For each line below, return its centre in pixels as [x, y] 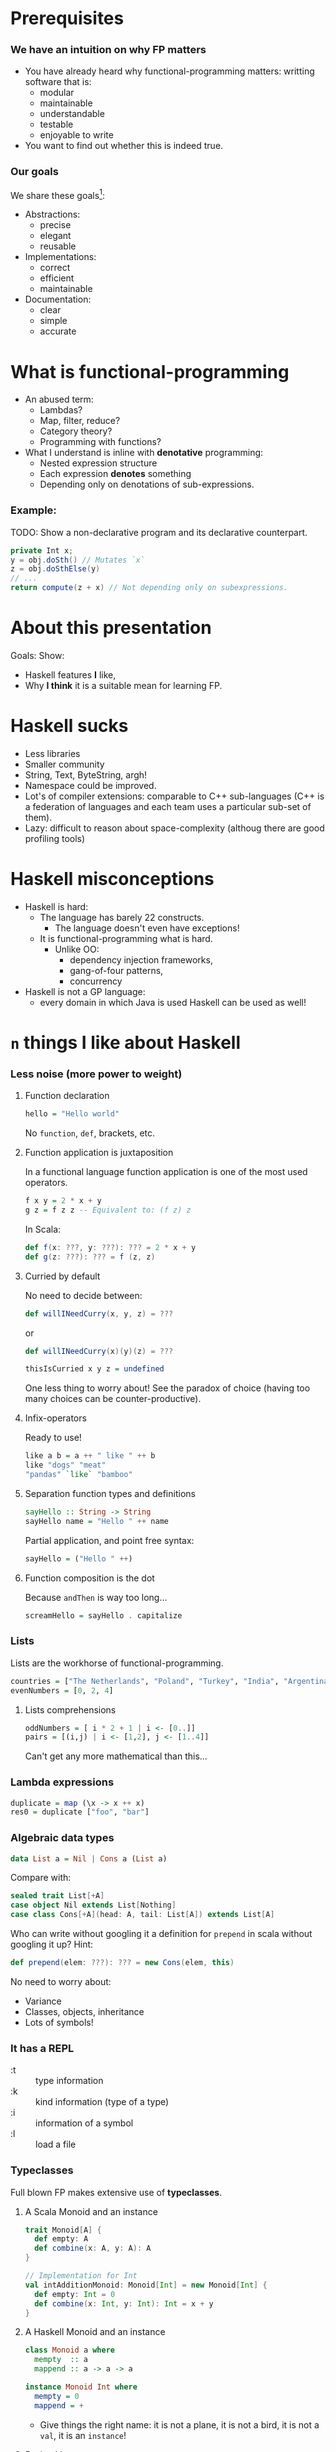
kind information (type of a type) [102, 2102]
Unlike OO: [77, 949]
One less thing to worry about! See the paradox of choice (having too [167, 1388]
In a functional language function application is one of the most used [166, 1172]
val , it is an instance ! [83, 2435]
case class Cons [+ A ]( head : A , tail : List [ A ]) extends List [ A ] [142, 1915]
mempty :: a [61, 2360]
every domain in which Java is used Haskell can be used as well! [173, 1002]
